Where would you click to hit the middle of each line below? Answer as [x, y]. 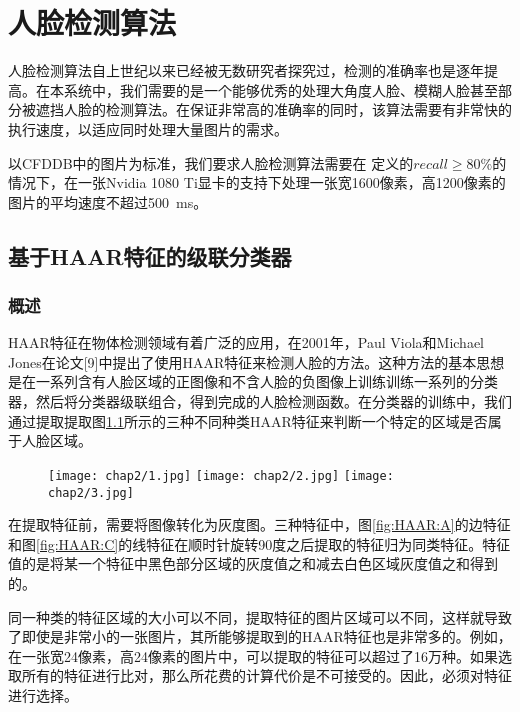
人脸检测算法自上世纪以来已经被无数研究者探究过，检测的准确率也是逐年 [246, 70]
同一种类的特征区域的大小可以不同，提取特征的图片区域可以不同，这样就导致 [260, 616]
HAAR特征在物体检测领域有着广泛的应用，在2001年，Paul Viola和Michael [246, 342]
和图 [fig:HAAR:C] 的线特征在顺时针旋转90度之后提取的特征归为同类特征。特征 [259, 543]
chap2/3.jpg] [91, 492]
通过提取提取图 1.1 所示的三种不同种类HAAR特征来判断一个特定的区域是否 [248, 420]
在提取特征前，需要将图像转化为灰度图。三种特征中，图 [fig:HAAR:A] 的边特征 [259, 524]
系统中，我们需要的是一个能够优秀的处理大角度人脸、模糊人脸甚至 [280, 89]
